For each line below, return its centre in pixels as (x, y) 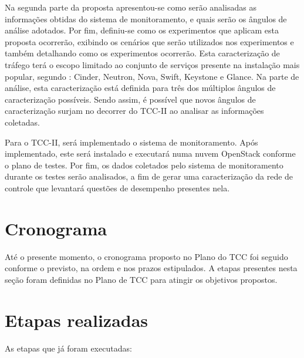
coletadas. (22, 122)
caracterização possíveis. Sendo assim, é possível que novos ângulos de (130, 99)
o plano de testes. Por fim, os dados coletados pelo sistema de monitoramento (144, 165)
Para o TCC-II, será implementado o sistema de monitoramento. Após (131, 142)
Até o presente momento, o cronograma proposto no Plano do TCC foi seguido (146, 256)
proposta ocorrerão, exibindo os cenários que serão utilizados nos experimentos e (149, 41)
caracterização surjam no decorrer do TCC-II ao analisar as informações (134, 111)
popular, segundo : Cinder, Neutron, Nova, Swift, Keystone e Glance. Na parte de (152, 76)
